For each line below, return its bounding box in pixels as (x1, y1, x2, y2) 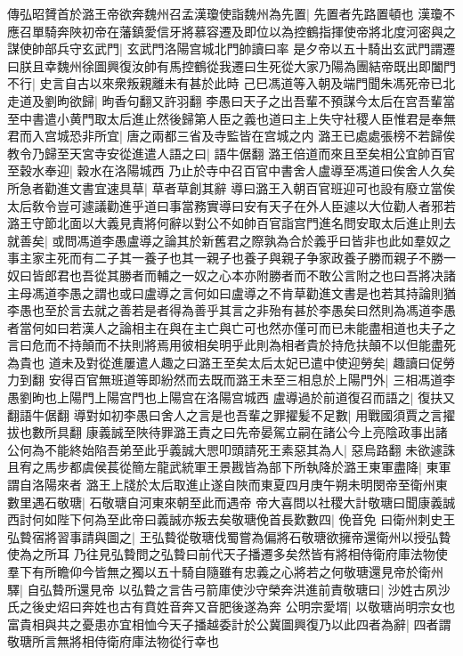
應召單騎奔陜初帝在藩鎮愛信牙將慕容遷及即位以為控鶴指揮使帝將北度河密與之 (7, 21, 456, 40)
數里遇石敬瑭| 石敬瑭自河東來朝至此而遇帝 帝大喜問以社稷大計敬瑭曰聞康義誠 (7, 492, 456, 511)
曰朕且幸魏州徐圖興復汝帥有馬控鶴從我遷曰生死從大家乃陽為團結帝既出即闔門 (7, 56, 456, 75)
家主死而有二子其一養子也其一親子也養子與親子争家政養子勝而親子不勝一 (31, 248, 456, 267)
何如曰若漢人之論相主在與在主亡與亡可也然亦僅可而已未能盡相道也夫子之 (31, 318, 456, 336)
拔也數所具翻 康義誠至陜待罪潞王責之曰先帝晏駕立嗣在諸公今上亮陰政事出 (7, 423, 435, 441)
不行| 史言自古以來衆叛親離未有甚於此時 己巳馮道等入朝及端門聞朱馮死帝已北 (7, 74, 456, 93)
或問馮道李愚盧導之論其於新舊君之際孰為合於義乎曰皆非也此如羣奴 (52, 231, 439, 249)
